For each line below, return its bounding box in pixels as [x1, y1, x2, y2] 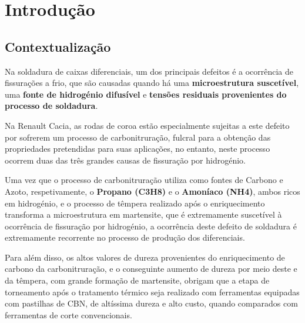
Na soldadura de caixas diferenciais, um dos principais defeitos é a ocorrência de [5, 65, 294, 77]
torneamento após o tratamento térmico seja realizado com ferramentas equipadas [5, 285, 300, 298]
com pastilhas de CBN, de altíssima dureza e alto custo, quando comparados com [5, 297, 298, 309]
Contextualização [5, 37, 111, 55]
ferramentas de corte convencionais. [5, 308, 132, 321]
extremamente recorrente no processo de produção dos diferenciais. [5, 231, 245, 244]
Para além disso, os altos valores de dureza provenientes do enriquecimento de [5, 251, 285, 263]
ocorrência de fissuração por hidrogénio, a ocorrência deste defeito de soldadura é [5, 219, 297, 232]
